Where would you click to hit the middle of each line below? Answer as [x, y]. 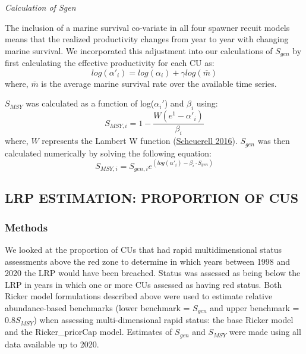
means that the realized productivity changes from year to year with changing [147, 39]
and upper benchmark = [255, 308]
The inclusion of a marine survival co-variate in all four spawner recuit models [147, 27]
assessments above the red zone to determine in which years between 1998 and [147, 261]
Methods [26, 227]
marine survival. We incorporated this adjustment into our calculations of [139, 50]
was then [274, 141]
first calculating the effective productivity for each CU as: [110, 63]
